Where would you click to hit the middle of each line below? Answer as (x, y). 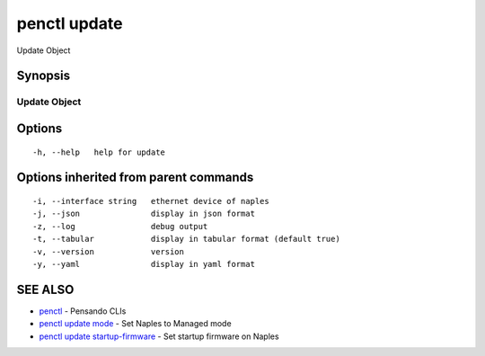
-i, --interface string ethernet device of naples (151, 201)
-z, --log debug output (120, 226)
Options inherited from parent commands (135, 178)
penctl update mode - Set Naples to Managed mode (136, 324)
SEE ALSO (45, 289)
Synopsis (44, 76)
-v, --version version (108, 251)
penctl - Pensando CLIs (83, 311)
